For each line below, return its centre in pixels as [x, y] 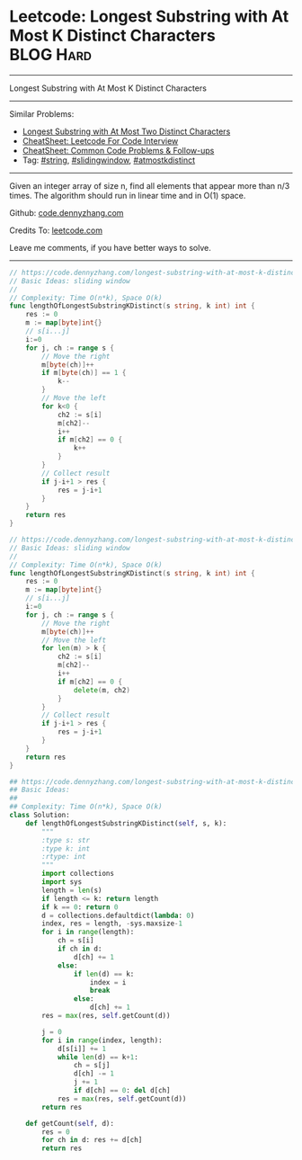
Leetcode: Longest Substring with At [149, 17]
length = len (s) [72, 890]
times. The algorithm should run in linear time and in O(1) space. [128, 195]
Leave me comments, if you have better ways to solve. [110, 247]
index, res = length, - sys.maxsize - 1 [112, 924]
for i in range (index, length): [102, 1040]
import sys [62, 882]
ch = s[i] [75, 941]
